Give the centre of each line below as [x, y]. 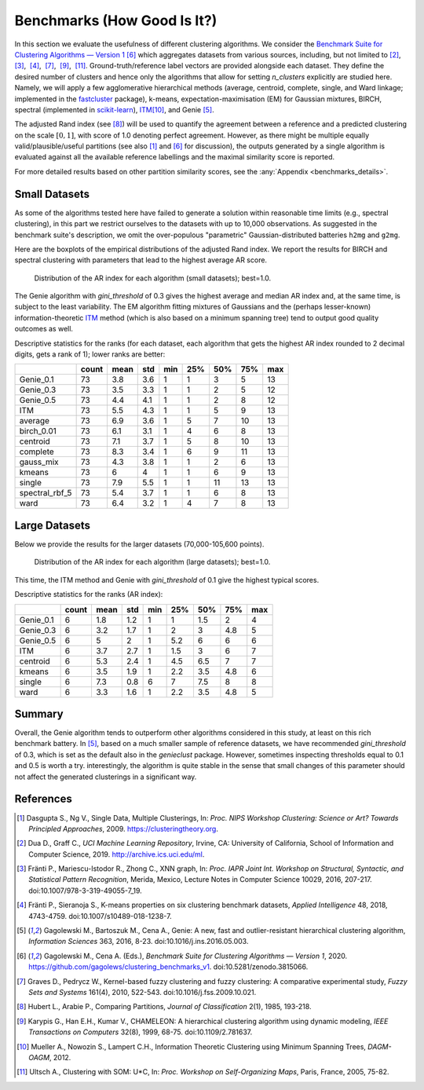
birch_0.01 [38, 431]
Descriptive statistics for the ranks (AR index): [89, 594]
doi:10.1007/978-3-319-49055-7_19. [86, 891]
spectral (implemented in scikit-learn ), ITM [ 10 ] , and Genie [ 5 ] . [115, 109]
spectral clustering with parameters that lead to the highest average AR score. [141, 260]
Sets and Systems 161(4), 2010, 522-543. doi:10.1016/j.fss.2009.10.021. [143, 992]
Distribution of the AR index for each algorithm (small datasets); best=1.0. [153, 278]
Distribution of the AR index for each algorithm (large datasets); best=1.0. [152, 562]
